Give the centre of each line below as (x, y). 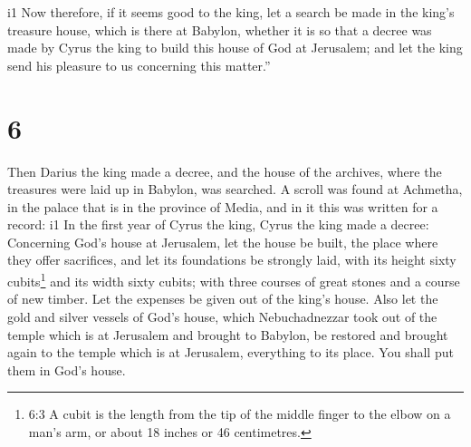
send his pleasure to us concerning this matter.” (139, 65)
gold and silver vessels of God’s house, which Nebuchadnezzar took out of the (222, 316)
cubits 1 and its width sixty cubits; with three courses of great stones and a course (234, 280)
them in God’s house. (67, 369)
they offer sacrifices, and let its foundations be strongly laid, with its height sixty (232, 260)
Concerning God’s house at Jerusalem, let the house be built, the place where (223, 242)
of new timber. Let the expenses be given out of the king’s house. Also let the (223, 299)
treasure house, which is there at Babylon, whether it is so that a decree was (220, 29)
